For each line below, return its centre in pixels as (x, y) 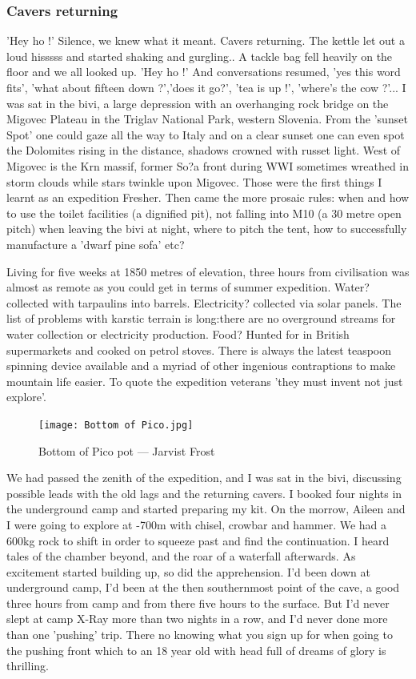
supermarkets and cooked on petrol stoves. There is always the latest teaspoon (199, 350)
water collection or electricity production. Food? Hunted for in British (178, 333)
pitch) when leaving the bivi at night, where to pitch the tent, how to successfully (207, 229)
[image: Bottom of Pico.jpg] (116, 425)
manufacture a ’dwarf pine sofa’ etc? (96, 244)
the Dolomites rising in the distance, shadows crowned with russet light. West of (204, 150)
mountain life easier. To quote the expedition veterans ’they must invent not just (205, 381)
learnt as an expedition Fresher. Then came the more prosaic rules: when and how (208, 197)
